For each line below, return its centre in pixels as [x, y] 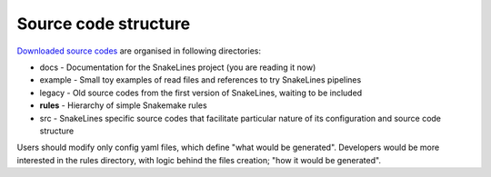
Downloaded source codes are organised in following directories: [139, 51]
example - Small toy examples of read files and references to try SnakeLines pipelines [200, 80]
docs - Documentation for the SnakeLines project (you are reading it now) [178, 67]
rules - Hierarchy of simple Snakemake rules [124, 105]
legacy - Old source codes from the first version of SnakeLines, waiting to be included [201, 93]
